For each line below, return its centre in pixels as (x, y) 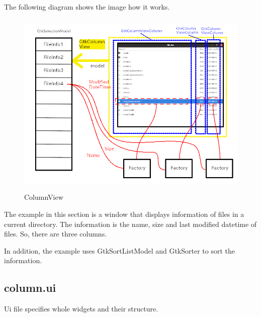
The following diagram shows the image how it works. (87, 7)
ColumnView (44, 197)
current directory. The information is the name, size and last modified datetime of (130, 224)
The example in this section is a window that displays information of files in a (124, 214)
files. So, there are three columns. (56, 234)
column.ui (30, 288)
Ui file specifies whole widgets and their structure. (81, 309)
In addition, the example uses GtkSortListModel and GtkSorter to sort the (120, 250)
